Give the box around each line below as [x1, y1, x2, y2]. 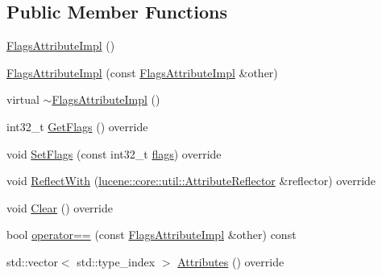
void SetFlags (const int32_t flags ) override [6, 145, 222, 162]
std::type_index [77, 253, 156, 270]
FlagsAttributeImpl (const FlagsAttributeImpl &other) [6, 64, 278, 80]
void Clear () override [6, 199, 113, 216]
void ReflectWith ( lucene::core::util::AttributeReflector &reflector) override [6, 172, 376, 189]
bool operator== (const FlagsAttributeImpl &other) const [6, 226, 297, 243]
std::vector [6, 253, 58, 270]
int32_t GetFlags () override [6, 117, 148, 134]
